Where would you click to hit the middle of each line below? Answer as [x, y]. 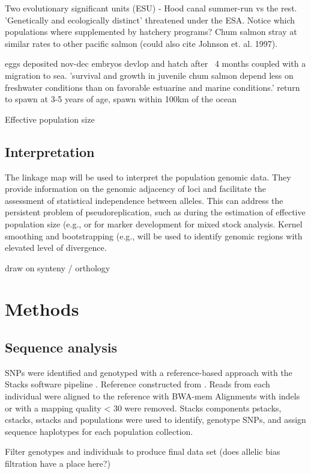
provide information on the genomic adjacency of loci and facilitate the [135, 189]
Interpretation [50, 151]
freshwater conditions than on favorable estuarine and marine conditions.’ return [152, 87]
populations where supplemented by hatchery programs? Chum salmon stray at [151, 32]
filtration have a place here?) [58, 463]
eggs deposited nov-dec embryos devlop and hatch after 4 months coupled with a [155, 63]
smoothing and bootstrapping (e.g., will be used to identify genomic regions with [154, 235]
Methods [42, 309]
